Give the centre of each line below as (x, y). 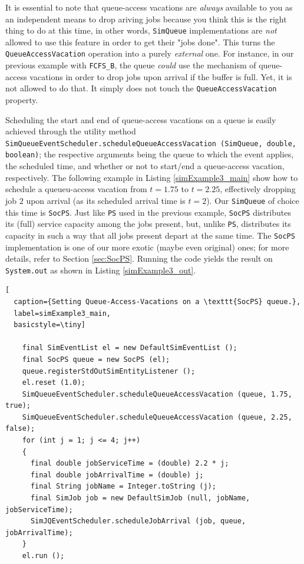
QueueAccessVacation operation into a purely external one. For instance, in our (150, 53)
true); (18, 406)
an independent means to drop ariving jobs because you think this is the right (146, 19)
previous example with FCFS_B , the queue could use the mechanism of (131, 65)
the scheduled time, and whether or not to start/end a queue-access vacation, (145, 166)
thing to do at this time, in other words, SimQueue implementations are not (141, 30)
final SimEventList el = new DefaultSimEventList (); (130, 348)
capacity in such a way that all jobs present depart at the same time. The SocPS (150, 235)
